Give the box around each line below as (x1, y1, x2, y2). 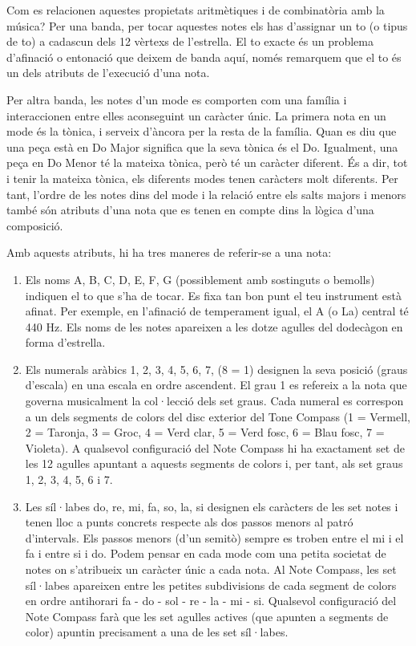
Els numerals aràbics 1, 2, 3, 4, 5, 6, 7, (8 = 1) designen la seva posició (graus (25, 360, 408, 377)
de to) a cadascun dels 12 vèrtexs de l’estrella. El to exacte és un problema (6, 33, 374, 50)
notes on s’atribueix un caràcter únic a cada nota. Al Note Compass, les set (25, 561, 397, 577)
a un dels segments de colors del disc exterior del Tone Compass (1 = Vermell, (25, 408, 410, 425)
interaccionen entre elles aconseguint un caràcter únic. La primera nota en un (6, 107, 386, 124)
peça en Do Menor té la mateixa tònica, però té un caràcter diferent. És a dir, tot (6, 154, 408, 171)
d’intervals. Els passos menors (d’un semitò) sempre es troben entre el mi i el (25, 529, 404, 546)
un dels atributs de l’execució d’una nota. (6, 64, 210, 81)
